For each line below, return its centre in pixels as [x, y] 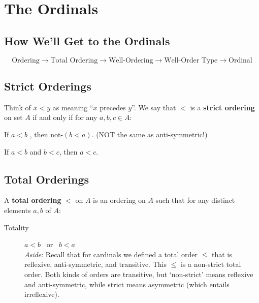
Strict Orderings [48, 86]
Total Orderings [46, 179]
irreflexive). [42, 294]
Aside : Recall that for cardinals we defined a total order [111, 254]
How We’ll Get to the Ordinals [87, 40]
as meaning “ [73, 107]
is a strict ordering [222, 107]
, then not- [46, 134]
